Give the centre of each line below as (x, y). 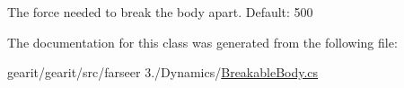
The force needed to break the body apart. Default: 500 (160, 12)
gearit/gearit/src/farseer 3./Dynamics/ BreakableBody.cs (163, 72)
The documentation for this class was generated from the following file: (202, 42)
